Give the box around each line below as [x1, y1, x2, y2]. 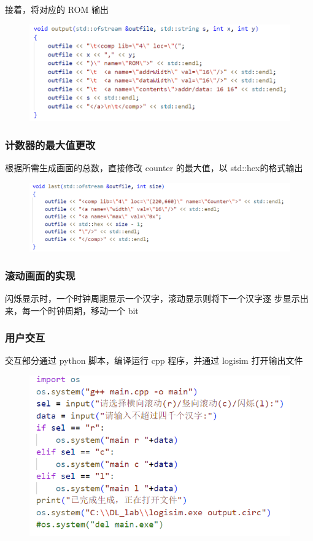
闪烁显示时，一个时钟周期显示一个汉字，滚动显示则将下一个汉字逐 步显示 [5, 291, 300, 304]
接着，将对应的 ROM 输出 [5, 3, 109, 15]
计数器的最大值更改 [5, 137, 96, 152]
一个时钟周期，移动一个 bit [30, 304, 139, 317]
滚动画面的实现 [5, 267, 75, 283]
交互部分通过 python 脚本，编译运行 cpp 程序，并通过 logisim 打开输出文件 [5, 354, 303, 367]
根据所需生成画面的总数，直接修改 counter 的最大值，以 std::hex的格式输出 [5, 161, 303, 174]
